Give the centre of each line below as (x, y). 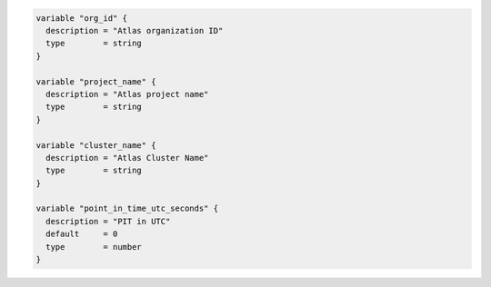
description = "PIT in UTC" (108, 221)
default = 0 (82, 234)
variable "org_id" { (81, 18)
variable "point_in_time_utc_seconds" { (127, 208)
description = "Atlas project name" (127, 94)
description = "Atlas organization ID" (135, 30)
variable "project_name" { (96, 81)
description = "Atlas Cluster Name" (127, 158)
